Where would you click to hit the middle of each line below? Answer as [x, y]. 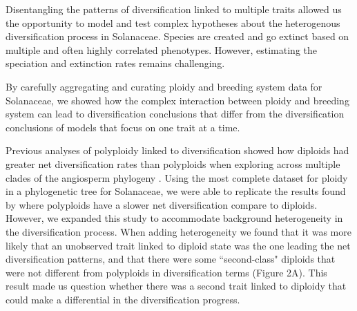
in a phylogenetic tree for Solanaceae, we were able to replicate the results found [176, 191]
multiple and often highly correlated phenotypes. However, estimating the [162, 49]
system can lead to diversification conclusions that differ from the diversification [175, 114]
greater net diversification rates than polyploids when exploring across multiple [173, 163]
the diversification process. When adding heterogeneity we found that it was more [178, 231]
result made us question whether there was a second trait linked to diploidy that [176, 286]
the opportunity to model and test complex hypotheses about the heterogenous [173, 22]
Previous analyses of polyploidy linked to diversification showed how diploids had [177, 150]
